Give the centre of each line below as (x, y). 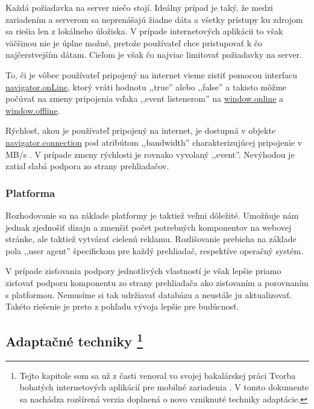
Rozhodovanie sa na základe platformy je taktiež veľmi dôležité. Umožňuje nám (152, 215)
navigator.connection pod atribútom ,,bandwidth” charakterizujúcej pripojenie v (154, 142)
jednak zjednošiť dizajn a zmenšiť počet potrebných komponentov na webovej (149, 227)
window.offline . (33, 110)
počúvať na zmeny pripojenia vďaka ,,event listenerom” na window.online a (145, 98)
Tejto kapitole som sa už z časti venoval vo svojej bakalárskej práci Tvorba (158, 375)
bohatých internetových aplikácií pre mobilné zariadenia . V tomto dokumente (164, 387)
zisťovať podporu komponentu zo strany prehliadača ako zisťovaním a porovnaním (157, 282)
